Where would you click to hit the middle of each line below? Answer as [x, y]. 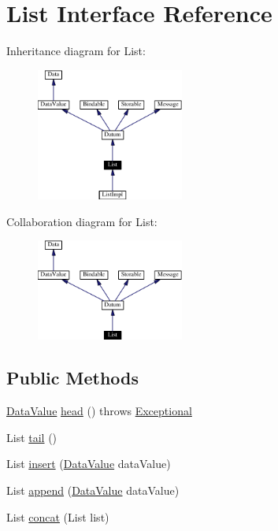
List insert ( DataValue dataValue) [89, 464]
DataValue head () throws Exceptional [99, 411]
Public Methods [73, 378]
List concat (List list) [58, 516]
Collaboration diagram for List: [82, 221]
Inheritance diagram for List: [76, 51]
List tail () [32, 437]
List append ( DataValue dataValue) [93, 490]
